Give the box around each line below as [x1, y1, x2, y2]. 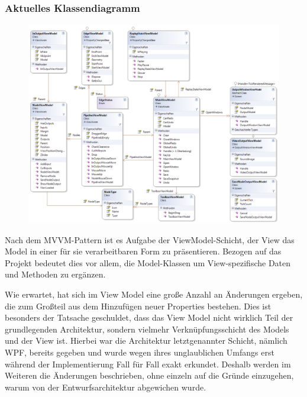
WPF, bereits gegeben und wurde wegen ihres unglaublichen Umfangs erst [5, 346, 274, 359]
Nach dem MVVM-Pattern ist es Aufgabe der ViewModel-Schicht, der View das [5, 233, 295, 246]
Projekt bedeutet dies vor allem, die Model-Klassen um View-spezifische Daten [5, 256, 291, 269]
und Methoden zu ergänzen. [5, 268, 106, 280]
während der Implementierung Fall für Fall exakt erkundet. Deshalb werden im [5, 357, 291, 370]
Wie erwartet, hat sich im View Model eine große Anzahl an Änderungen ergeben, [5, 288, 303, 301]
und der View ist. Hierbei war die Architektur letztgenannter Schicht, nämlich [5, 334, 287, 347]
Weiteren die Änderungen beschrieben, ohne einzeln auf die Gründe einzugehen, [5, 369, 294, 382]
